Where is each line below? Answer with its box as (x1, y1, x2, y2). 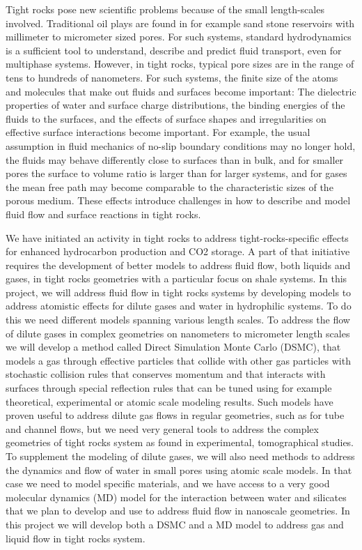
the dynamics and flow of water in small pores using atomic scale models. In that (6, 462, 352, 477)
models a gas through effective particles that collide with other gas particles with (6, 353, 351, 367)
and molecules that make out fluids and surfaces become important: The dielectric (6, 84, 356, 98)
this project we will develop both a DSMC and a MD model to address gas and (6, 517, 344, 531)
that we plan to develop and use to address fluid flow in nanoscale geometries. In (6, 503, 350, 518)
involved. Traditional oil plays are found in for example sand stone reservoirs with (6, 15, 355, 30)
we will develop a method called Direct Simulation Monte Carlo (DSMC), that (6, 339, 341, 354)
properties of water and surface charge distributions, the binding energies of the (6, 98, 345, 112)
